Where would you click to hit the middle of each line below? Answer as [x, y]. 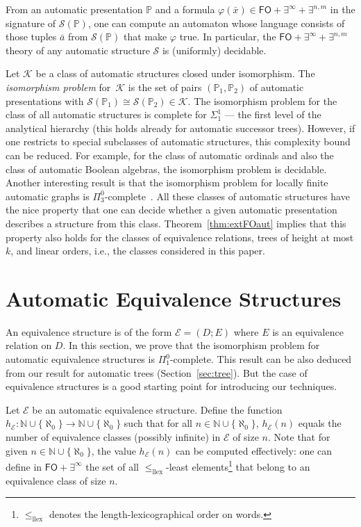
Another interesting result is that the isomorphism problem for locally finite [167, 183]
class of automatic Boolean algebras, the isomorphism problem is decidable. [166, 169]
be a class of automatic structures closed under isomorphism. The [175, 73]
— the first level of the [273, 114]
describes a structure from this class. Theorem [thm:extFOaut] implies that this [176, 223]
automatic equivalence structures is [80, 359]
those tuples [31, 37]
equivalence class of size [56, 480]
